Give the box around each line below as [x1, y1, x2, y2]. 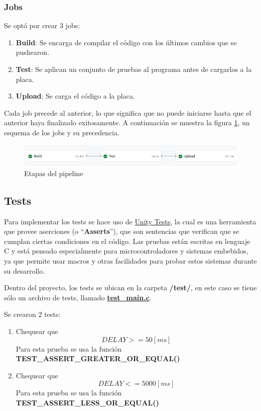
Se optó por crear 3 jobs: [4, 20, 80, 31]
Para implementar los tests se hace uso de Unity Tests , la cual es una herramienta [4, 216, 256, 226]
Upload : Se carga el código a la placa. [16, 91, 135, 101]
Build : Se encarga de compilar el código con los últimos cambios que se [16, 37, 237, 47]
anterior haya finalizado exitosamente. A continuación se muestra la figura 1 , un [4, 117, 250, 128]
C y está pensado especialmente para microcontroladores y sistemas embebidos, [4, 245, 248, 256]
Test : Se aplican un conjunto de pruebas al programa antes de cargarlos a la [16, 64, 252, 74]
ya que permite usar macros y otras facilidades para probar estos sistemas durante [4, 256, 257, 266]
